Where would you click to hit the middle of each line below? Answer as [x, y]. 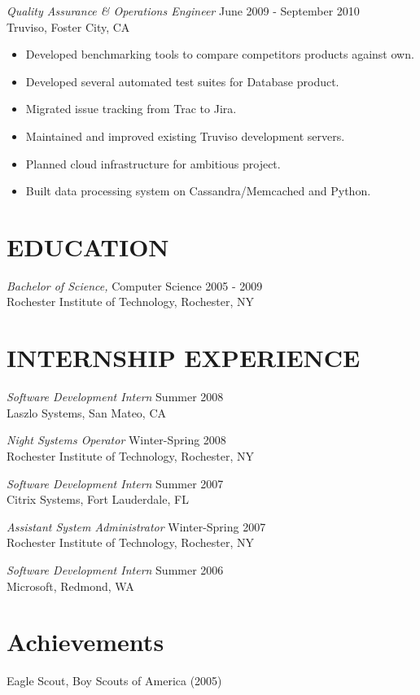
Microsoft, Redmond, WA [70, 586]
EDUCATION [88, 246]
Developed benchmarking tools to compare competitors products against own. [220, 54]
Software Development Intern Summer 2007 [115, 483]
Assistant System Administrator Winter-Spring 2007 [136, 526]
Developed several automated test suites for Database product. [182, 81]
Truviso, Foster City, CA [68, 26]
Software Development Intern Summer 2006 [115, 569]
